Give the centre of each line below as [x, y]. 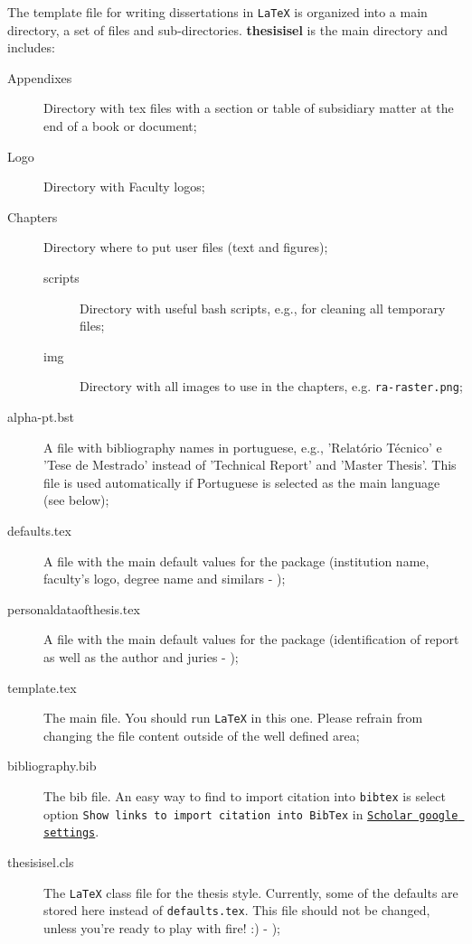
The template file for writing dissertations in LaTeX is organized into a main [217, 12]
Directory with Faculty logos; [124, 187]
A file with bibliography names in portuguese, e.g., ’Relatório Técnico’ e [243, 447]
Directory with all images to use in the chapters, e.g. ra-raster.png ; [271, 386]
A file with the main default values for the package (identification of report [251, 639]
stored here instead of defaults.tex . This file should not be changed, [237, 910]
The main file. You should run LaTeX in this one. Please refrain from [233, 718]
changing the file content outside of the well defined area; [202, 735]
